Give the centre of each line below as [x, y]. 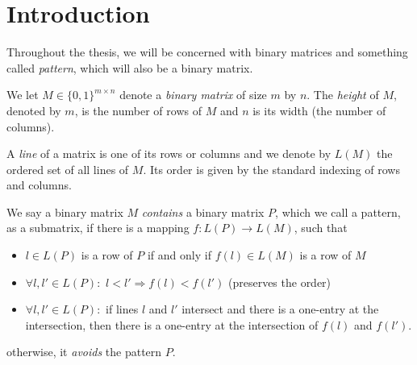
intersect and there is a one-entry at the [280, 309]
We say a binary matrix [65, 212]
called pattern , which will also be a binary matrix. [130, 67]
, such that [321, 228]
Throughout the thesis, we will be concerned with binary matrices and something [207, 52]
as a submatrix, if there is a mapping [98, 228]
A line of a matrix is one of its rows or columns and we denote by [169, 153]
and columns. [39, 185]
